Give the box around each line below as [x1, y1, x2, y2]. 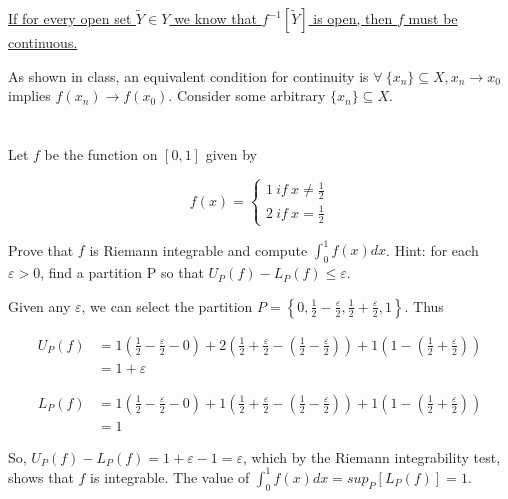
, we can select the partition [81, 295, 253, 316]
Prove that [8, 239, 74, 260]
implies [8, 85, 51, 106]
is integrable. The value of [90, 466, 250, 487]
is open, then [313, 8, 393, 28]
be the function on [44, 143, 158, 164]
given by [205, 143, 257, 164]
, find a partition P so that [40, 262, 204, 283]
